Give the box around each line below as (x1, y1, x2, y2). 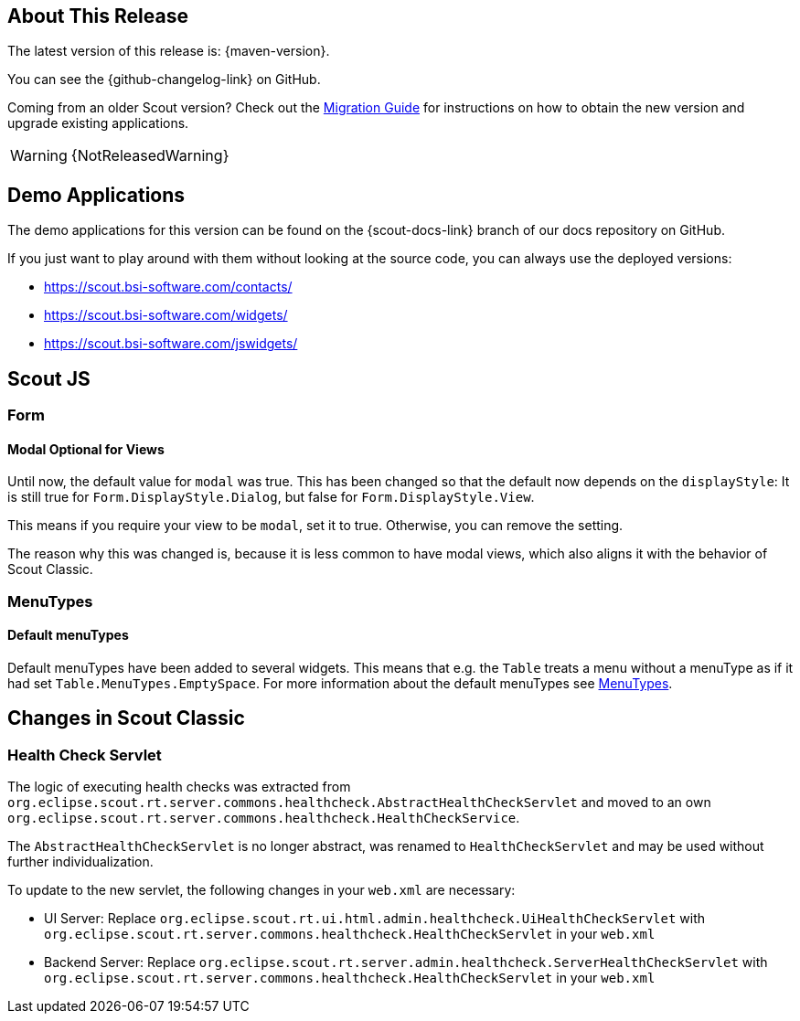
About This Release (7, 5, 188, 27)
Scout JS (7, 367, 91, 390)
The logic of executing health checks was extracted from (7, 779, 351, 795)
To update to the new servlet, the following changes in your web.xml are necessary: (7, 882, 516, 899)
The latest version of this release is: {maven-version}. (7, 43, 330, 59)
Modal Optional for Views (7, 441, 165, 457)
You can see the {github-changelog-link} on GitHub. (7, 71, 321, 88)
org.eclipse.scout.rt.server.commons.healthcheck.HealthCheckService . (7, 810, 520, 826)
